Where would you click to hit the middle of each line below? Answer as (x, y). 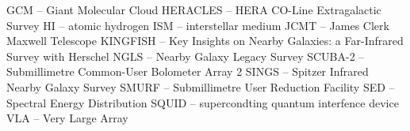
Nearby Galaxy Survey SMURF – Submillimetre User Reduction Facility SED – (201, 86)
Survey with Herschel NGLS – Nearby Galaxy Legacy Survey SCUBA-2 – (186, 56)
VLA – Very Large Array (67, 118)
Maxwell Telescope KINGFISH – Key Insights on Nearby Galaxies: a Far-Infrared (205, 41)
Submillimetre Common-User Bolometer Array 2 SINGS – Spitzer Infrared (188, 71)
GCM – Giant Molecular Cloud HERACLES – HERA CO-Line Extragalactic (194, 9)
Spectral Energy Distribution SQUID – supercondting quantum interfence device (203, 102)
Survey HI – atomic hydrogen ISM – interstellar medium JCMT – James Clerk (198, 25)
